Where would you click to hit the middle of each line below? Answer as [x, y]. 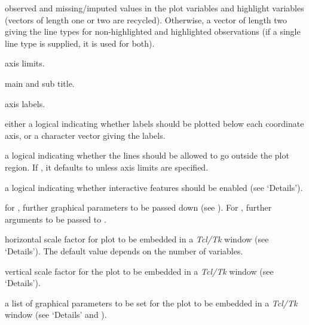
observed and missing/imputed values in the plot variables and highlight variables [154, 8]
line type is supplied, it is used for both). [80, 43]
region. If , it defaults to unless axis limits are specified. [107, 167]
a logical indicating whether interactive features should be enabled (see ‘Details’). [154, 187]
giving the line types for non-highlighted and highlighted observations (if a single [153, 31]
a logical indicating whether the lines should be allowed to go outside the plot [147, 155]
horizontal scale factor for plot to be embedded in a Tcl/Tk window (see [137, 239]
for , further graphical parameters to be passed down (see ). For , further [138, 207]
